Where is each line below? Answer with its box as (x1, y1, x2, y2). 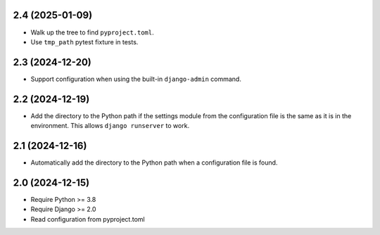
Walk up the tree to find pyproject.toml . (30, 28, 154, 37)
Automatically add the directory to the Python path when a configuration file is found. (30, 158, 278, 167)
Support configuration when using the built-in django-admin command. (30, 75, 242, 83)
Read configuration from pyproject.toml (30, 215, 145, 223)
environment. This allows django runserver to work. (30, 122, 190, 130)
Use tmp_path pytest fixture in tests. (30, 37, 139, 46)
